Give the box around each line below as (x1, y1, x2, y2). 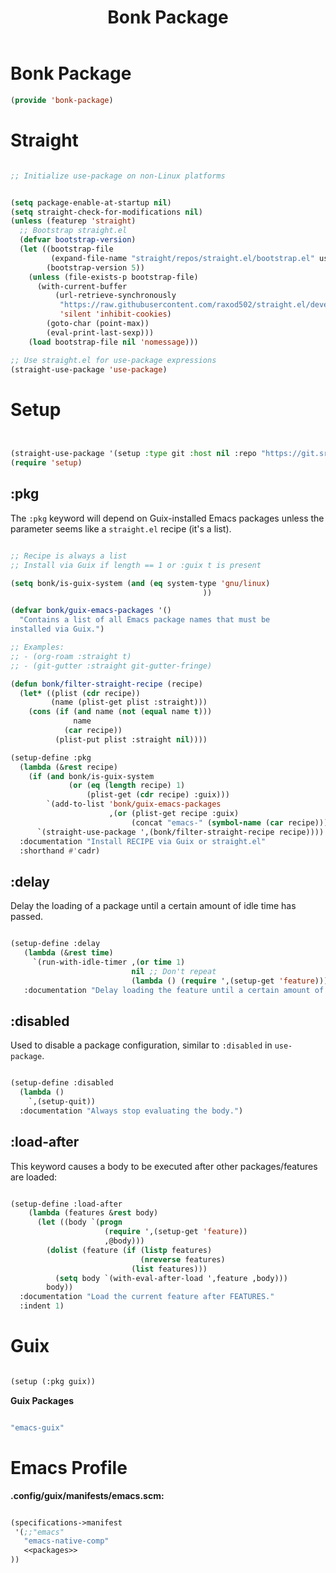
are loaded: (10, 1171, 58, 1183)
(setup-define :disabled (10, 1078, 114, 1088)
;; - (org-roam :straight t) (10, 651, 132, 661)
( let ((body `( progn (36, 1217, 123, 1228)
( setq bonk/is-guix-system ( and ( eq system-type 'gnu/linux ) (10, 578, 271, 588)
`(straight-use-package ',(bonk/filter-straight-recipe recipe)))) (36, 827, 325, 837)
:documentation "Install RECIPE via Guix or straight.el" (19, 836, 267, 846)
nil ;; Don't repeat (131, 966, 217, 976)
